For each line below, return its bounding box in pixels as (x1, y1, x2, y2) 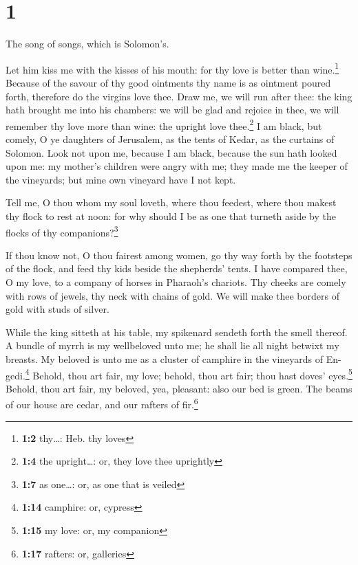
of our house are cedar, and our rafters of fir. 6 (6, 395, 198, 412)
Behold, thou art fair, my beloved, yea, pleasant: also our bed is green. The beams (6, 381, 352, 395)
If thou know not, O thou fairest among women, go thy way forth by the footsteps (6, 247, 352, 262)
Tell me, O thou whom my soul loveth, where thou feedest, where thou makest (6, 195, 337, 210)
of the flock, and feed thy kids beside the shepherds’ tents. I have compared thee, (6, 261, 348, 276)
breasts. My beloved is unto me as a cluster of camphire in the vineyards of (6, 351, 324, 366)
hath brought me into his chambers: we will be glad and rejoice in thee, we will (6, 102, 339, 117)
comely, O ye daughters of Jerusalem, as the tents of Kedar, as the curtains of (6, 132, 335, 146)
